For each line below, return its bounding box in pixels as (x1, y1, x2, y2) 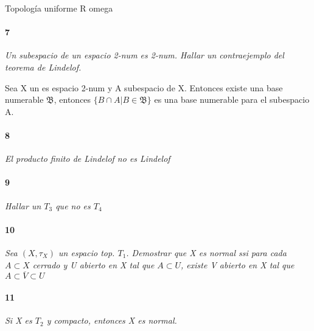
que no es (55, 199, 91, 212)
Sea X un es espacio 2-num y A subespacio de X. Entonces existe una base (5, 81, 283, 94)
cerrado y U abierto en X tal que (32, 258, 155, 271)
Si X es (5, 314, 32, 327)
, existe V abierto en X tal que (181, 258, 295, 271)
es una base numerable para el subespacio (154, 93, 310, 106)
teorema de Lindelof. (5, 60, 82, 73)
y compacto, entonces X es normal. (46, 314, 177, 327)
